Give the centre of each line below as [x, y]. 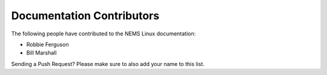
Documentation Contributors [85, 16]
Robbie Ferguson [48, 44]
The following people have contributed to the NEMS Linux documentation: [104, 34]
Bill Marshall [41, 53]
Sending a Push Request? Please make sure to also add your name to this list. [108, 64]
